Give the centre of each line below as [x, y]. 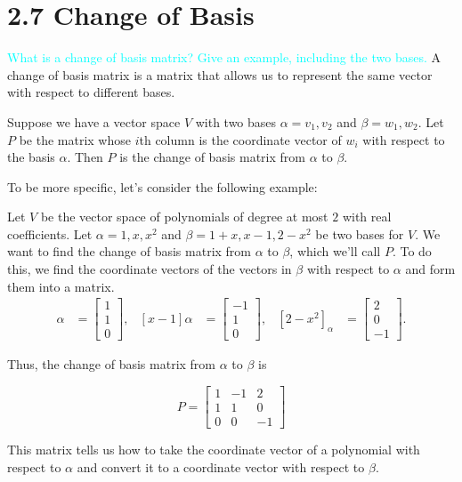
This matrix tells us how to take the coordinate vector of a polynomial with [214, 450]
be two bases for [360, 233]
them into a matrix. [61, 286]
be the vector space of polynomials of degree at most [184, 217]
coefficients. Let [50, 233]
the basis [31, 157]
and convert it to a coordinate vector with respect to [221, 466]
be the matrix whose [75, 139]
